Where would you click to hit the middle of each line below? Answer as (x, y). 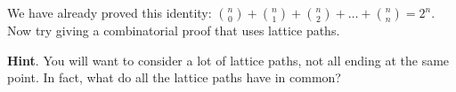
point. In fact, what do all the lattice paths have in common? (174, 77)
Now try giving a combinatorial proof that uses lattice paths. (174, 30)
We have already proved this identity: (110, 12)
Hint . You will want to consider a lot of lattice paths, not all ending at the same (228, 60)
